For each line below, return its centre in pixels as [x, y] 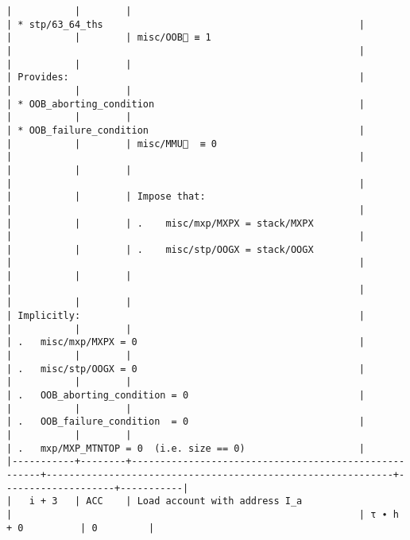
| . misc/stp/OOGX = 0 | [186, 369]
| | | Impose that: [106, 197]
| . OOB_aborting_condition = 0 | [186, 396]
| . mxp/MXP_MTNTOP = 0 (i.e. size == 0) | [186, 448]
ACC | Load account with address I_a [194, 501]
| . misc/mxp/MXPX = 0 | [186, 342]
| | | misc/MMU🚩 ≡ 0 [112, 144]
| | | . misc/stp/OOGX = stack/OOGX [160, 249]
